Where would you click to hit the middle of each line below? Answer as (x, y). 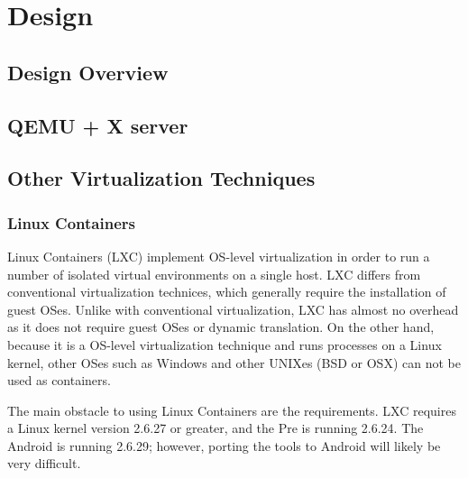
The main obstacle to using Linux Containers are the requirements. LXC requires (232, 410)
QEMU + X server (98, 125)
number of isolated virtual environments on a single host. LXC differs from (214, 274)
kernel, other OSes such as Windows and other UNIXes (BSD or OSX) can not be (234, 362)
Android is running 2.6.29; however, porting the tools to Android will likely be (224, 445)
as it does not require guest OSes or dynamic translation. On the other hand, (221, 327)
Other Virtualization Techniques (161, 178)
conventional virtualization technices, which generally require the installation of (227, 292)
